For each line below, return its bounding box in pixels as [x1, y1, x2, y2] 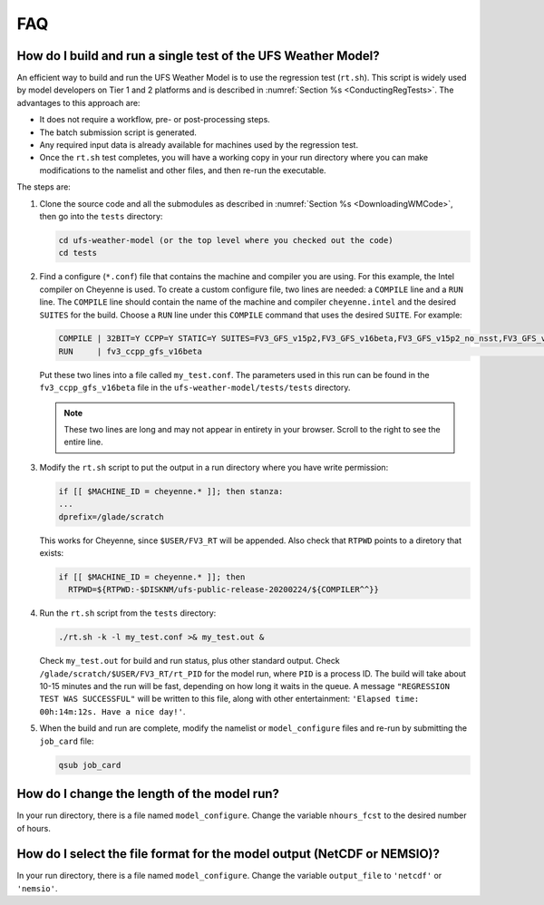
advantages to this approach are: [16, 97, 141, 108]
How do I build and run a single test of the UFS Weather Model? [16, 48, 380, 63]
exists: [39, 547, 64, 558]
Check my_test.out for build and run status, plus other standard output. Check [39, 656, 340, 667]
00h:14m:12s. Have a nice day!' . [39, 706, 186, 716]
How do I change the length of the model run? [16, 786, 280, 802]
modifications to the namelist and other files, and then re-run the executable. [39, 164, 326, 176]
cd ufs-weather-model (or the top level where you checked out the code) [58, 235, 393, 245]
